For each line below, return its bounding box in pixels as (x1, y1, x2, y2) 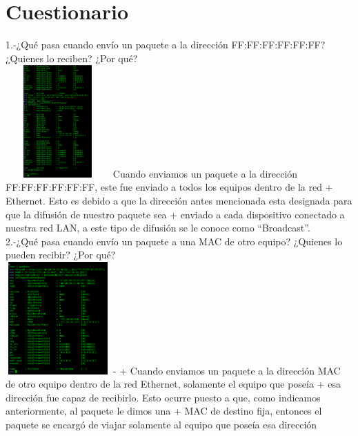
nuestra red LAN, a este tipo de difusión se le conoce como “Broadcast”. (6, 220, 310, 235)
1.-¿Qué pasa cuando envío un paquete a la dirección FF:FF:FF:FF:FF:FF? (6, 37, 326, 52)
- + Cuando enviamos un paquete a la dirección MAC (112, 363, 341, 377)
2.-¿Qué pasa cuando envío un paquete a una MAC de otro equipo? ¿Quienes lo (6, 234, 343, 248)
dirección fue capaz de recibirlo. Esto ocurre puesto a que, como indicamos (6, 390, 321, 404)
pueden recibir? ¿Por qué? (6, 247, 116, 262)
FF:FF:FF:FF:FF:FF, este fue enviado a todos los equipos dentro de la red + (6, 180, 333, 194)
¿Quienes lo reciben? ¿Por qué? (6, 50, 138, 65)
